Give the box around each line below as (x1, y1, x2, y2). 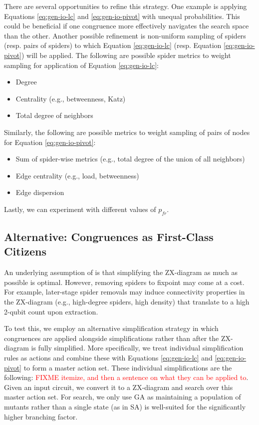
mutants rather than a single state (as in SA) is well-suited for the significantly (4, 401, 246, 412)
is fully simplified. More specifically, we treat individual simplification (31, 342, 244, 353)
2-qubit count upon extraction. (4, 306, 98, 316)
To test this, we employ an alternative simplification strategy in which (4, 323, 219, 333)
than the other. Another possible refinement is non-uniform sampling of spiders (4, 30, 246, 40)
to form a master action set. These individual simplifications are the (23, 362, 232, 372)
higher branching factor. (4, 411, 78, 421)
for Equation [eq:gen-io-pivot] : (4, 136, 96, 147)
